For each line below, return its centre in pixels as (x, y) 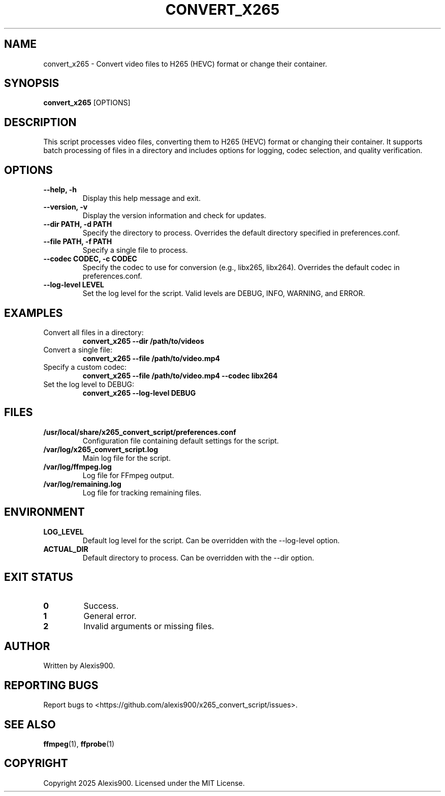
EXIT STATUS (39, 577)
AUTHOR (27, 646)
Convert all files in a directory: (93, 332)
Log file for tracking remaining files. (142, 492)
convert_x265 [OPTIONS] (87, 103)
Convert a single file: (78, 349)
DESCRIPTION (40, 122)
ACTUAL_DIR (66, 549)
